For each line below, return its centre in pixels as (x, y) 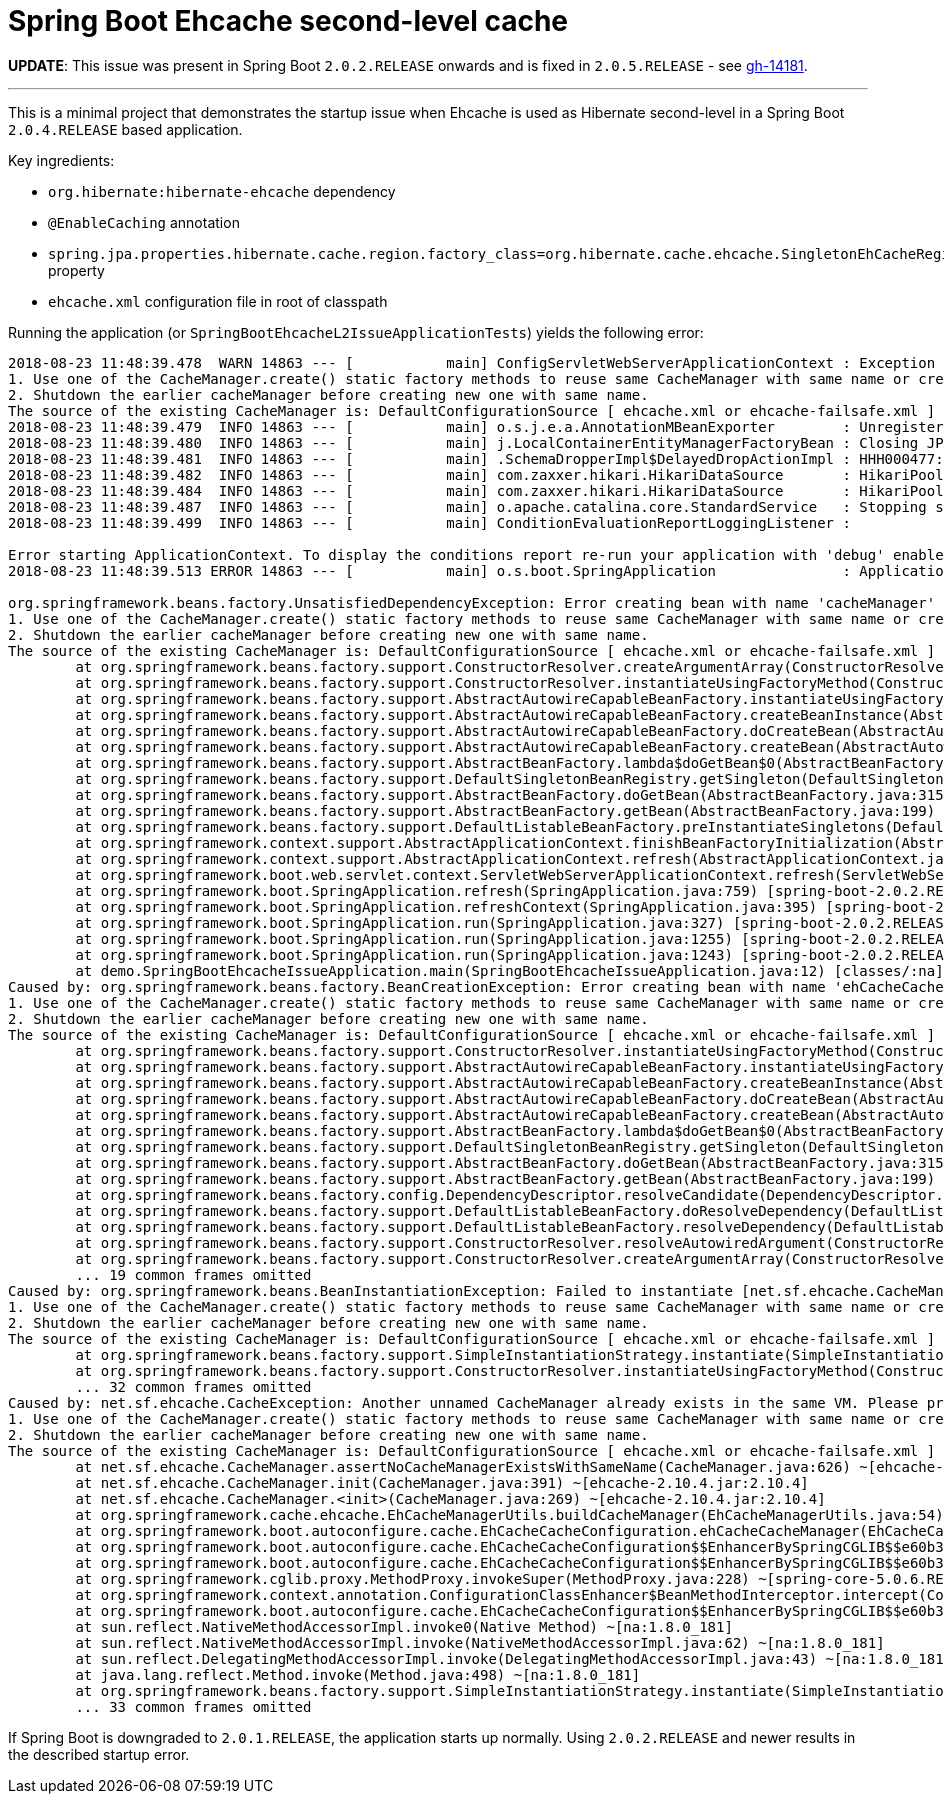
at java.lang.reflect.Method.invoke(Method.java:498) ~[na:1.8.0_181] (358, 1674)
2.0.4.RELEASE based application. (125, 129)
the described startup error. (99, 1754)
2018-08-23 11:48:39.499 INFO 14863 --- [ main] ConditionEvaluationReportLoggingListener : (429, 522)
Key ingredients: (61, 160)
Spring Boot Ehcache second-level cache (288, 21)
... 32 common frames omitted (193, 1386)
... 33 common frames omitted (193, 1706)
